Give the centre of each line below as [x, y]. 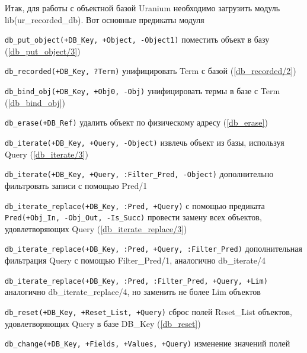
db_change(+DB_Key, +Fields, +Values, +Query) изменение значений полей [148, 343]
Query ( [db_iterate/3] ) [47, 154]
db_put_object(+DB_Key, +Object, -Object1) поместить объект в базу [137, 39]
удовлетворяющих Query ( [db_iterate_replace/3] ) [96, 228]
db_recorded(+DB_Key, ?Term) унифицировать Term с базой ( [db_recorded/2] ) [151, 71]
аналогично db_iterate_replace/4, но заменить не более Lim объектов [133, 292]
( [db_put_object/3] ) [43, 51]
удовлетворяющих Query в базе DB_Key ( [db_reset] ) [103, 323]
